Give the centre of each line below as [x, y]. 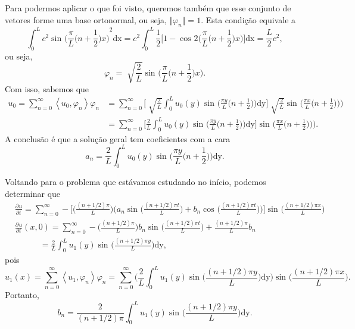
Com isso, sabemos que [47, 88]
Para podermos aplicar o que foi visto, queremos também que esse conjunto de [148, 8]
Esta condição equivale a [251, 19]
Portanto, [22, 295]
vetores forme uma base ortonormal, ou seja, [86, 19]
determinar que [33, 194]
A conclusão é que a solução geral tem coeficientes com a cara [118, 138]
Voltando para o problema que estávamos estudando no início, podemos [136, 182]
